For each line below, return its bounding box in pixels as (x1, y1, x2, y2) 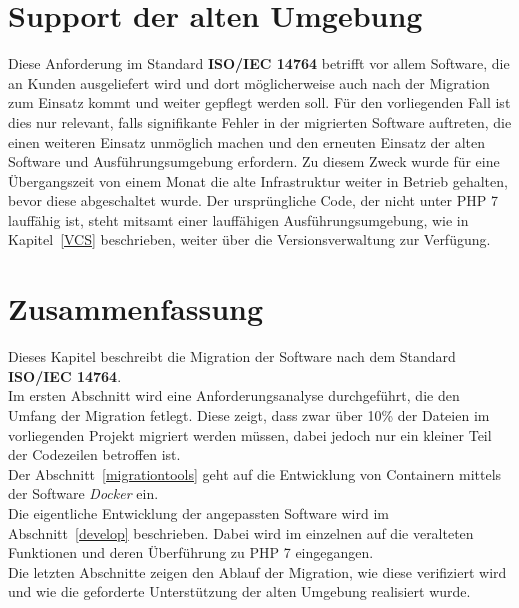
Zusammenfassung (8, 288, 264, 329)
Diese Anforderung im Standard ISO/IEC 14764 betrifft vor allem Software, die (8, 53, 510, 74)
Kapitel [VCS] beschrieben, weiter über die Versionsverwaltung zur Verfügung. (8, 229, 491, 250)
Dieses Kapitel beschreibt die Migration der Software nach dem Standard (8, 346, 456, 367)
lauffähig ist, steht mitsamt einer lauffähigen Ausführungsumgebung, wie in (8, 209, 469, 230)
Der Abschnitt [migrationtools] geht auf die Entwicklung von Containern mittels (8, 463, 502, 484)
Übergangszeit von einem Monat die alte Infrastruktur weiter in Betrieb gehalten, (8, 170, 508, 191)
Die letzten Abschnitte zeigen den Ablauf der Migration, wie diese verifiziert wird (8, 561, 507, 582)
